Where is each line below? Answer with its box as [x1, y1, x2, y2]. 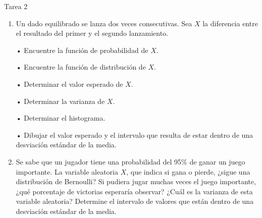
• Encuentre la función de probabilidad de [16, 44, 148, 55]
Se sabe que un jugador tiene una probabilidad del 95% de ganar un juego [16, 156, 245, 167]
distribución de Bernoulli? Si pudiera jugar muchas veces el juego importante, [16, 176, 256, 187]
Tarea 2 [4, 1, 28, 11]
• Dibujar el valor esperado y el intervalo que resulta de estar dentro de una [16, 129, 253, 140]
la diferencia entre [202, 18, 258, 28]
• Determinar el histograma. [16, 113, 106, 123]
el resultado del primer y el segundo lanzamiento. [16, 28, 169, 38]
